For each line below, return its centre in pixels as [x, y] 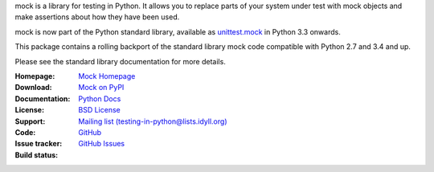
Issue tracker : [39, 144]
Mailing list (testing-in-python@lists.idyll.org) [153, 121]
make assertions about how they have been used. [97, 17]
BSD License [99, 110]
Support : [30, 121]
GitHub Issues [101, 144]
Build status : [37, 155]
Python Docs [100, 98]
